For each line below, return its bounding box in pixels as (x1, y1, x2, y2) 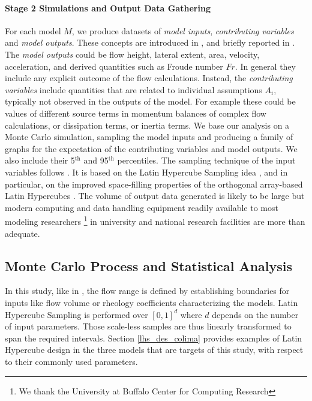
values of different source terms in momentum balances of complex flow (5, 106, 266, 119)
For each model (5, 24, 61, 37)
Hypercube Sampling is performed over (5, 308, 148, 320)
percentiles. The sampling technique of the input (117, 154, 296, 167)
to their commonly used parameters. (5, 355, 138, 367)
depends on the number (212, 308, 299, 320)
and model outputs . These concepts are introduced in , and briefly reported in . (5, 36, 295, 49)
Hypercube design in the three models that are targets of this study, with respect (5, 343, 304, 356)
